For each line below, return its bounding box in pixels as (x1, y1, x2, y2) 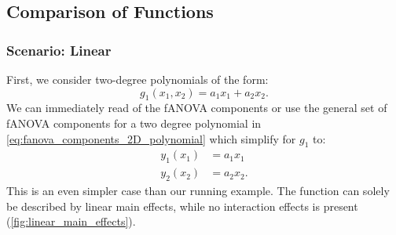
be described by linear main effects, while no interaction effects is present (6, 197, 358, 214)
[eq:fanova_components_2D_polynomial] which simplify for (6, 130, 296, 146)
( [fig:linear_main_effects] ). (6, 213, 136, 230)
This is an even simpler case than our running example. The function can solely (6, 183, 390, 199)
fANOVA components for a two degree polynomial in (6, 114, 262, 131)
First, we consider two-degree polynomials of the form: (6, 71, 269, 87)
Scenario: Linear (6, 40, 112, 60)
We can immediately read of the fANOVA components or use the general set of (6, 99, 387, 116)
